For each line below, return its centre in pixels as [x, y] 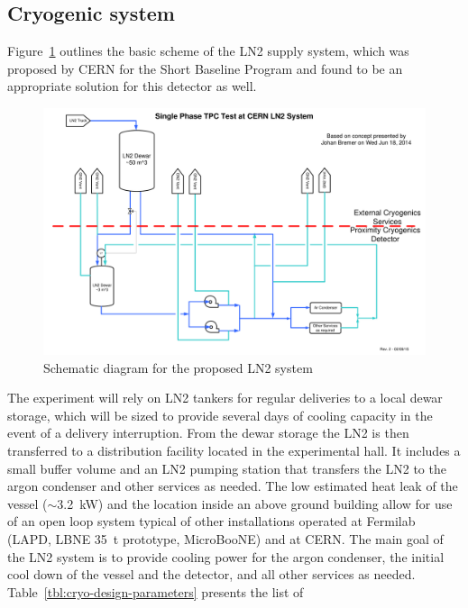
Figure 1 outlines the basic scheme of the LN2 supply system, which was [208, 51]
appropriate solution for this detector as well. [132, 86]
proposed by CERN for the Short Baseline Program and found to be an [205, 68]
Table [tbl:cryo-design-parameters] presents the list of [156, 591]
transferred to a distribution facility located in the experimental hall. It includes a [234, 451]
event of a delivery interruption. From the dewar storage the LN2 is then [208, 433]
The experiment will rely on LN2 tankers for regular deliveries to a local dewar [225, 398]
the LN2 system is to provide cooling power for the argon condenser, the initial [226, 556]
